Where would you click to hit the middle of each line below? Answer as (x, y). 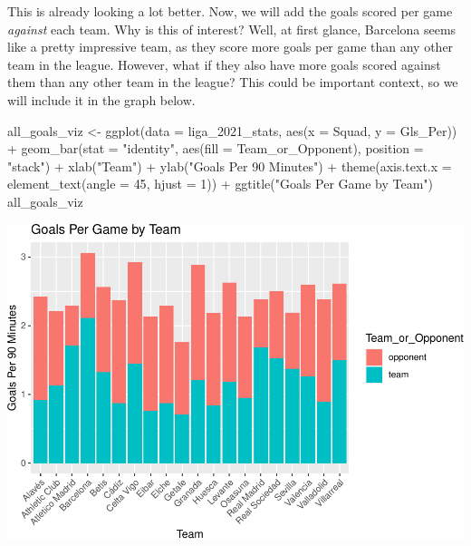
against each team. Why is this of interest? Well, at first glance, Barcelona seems (232, 29)
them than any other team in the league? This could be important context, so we (233, 82)
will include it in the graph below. (101, 99)
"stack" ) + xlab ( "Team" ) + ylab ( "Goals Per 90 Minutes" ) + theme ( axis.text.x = (230, 166)
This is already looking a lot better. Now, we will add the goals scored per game (230, 11)
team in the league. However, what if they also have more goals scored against (224, 64)
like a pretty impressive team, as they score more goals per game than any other (231, 47)
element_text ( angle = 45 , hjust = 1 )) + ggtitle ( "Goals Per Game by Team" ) (221, 184)
